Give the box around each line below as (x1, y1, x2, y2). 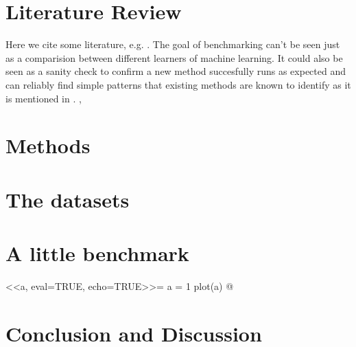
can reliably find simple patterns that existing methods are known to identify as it (5, 77, 351, 91)
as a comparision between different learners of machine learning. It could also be (5, 50, 343, 65)
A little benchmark (5, 239, 189, 267)
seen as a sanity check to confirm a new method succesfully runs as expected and (5, 64, 346, 78)
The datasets (5, 185, 130, 213)
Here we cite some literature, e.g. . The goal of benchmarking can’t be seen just (5, 37, 340, 52)
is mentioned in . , (5, 91, 82, 105)
